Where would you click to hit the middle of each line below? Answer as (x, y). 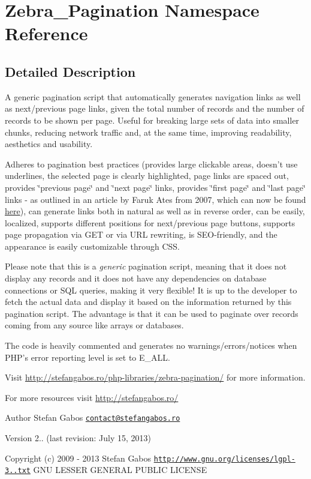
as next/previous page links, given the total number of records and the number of (155, 108)
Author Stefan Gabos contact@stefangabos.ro (93, 417)
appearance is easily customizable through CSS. (92, 246)
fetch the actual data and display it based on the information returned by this (148, 302)
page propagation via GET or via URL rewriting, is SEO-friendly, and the (141, 234)
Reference (46, 33)
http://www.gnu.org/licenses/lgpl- (224, 459)
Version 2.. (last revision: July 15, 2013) (78, 438)
